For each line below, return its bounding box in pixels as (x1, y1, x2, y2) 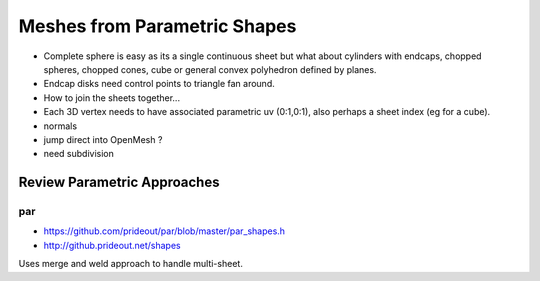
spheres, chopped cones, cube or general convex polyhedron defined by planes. (43, 63, 377, 75)
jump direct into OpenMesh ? (43, 133, 163, 145)
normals (43, 120, 78, 132)
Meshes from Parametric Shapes (18, 15, 297, 37)
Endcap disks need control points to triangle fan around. (43, 78, 275, 90)
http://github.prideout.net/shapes (43, 239, 181, 251)
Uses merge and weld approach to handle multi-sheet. (18, 258, 244, 270)
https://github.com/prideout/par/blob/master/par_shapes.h (43, 225, 285, 237)
